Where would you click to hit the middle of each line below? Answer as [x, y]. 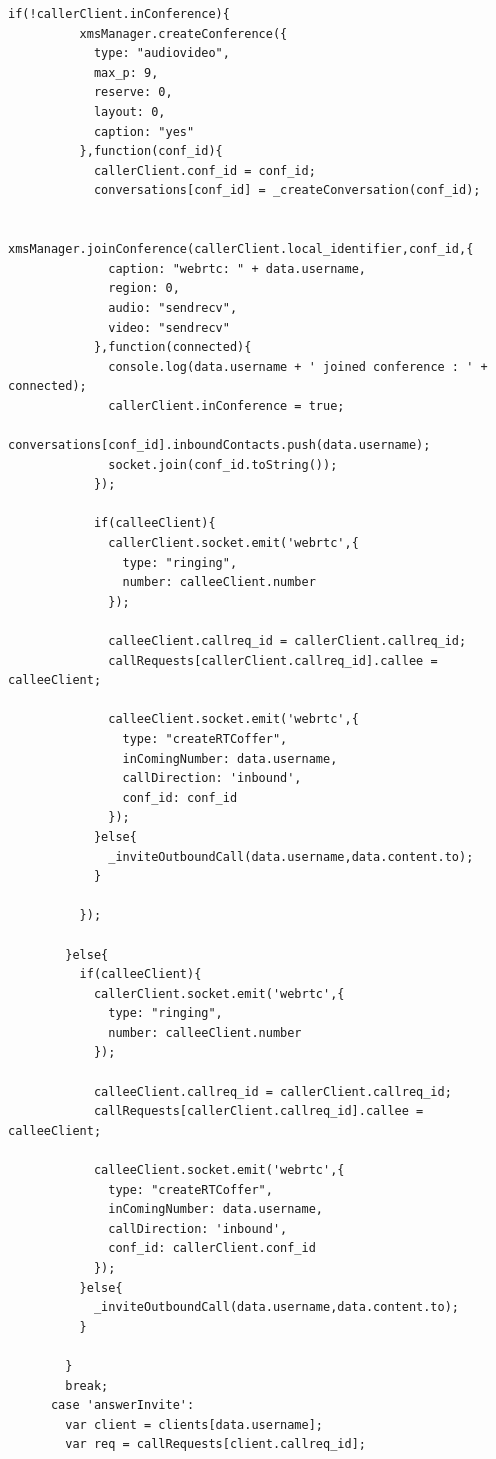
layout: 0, [129, 111]
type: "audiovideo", [161, 53]
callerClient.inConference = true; [226, 405]
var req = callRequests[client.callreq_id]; [215, 1444]
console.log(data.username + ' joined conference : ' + [298, 366]
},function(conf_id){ [151, 151]
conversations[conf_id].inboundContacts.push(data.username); [219, 445]
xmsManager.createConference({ [183, 33]
